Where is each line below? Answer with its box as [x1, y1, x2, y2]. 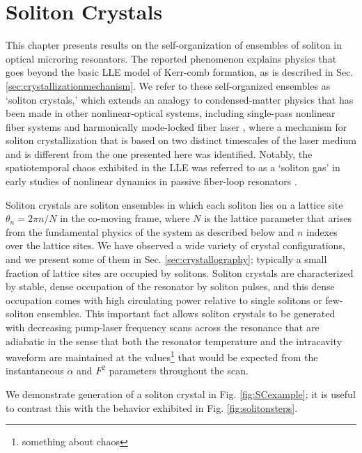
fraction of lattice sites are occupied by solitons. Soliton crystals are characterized [6, 265, 354, 280]
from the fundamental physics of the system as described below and [6, 224, 294, 239]
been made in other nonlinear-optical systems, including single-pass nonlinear [6, 106, 336, 120]
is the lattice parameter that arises [204, 211, 352, 225]
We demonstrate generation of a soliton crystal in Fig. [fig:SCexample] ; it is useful [6, 387, 356, 402]
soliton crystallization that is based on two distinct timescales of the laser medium [6, 133, 356, 148]
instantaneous [6, 363, 64, 378]
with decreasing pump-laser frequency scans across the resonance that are [6, 320, 320, 334]
